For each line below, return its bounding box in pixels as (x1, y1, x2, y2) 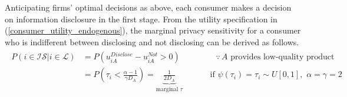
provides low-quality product (230, 53, 335, 62)
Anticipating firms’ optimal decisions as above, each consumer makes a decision (5, 1, 292, 13)
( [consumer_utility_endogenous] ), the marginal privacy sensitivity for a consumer (5, 24, 301, 36)
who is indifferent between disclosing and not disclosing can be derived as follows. (5, 35, 299, 48)
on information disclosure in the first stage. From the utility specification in (5, 12, 277, 25)
